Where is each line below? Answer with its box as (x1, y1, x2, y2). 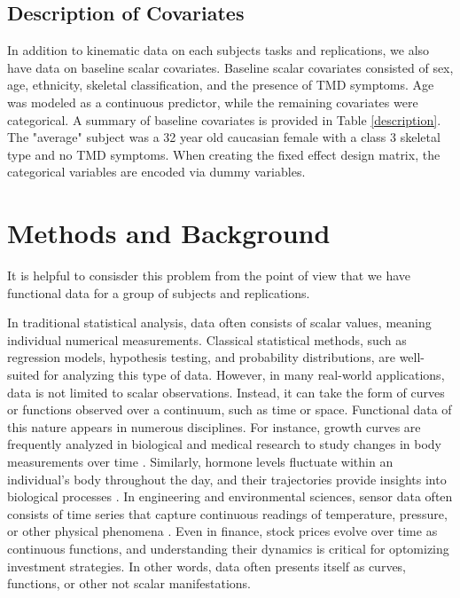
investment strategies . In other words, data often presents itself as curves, (7, 556, 407, 575)
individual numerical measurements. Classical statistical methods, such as (7, 330, 407, 349)
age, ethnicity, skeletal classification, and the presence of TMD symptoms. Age (7, 75, 434, 94)
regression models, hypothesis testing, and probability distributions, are (7, 348, 395, 366)
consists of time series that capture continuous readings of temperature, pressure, (7, 504, 448, 523)
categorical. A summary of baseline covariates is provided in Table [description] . (7, 110, 441, 129)
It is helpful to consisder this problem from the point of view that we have (7, 266, 411, 285)
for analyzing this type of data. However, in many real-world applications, (43, 366, 445, 384)
